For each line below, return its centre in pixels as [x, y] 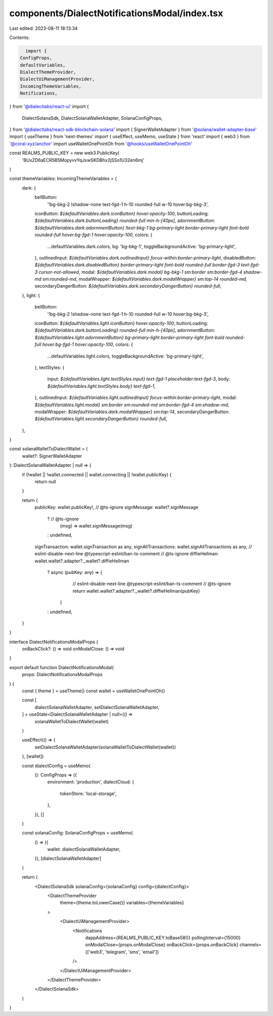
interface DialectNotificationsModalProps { [54, 642]
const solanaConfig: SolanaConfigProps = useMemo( [78, 833]
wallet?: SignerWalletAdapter [52, 456]
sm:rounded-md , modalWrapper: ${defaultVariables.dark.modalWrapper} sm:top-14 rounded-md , [145, 279]
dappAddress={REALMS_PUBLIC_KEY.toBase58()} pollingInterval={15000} [163, 938]
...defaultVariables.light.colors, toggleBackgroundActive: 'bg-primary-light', [126, 356]
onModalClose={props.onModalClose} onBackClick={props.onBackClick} [162, 945]
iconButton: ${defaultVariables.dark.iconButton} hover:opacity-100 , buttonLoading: [122, 213]
